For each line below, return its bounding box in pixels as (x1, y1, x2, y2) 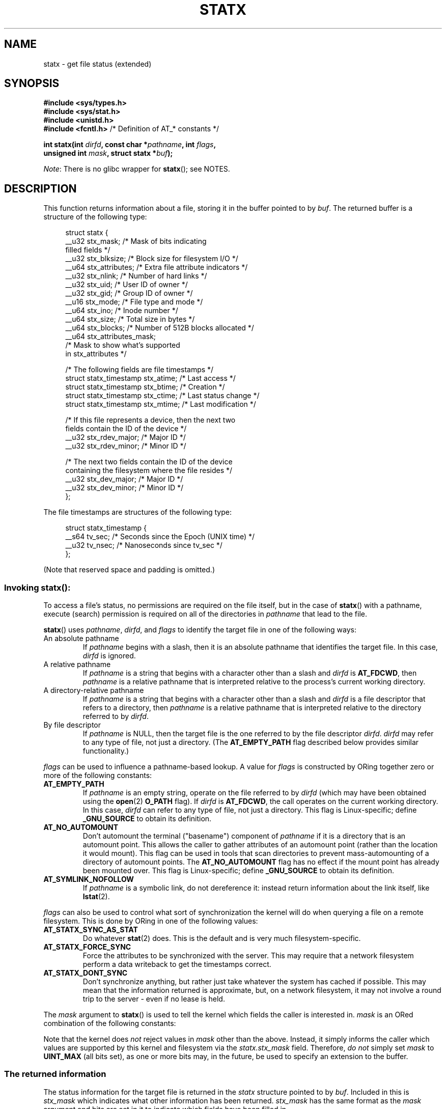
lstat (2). (82, 892, 110, 901)
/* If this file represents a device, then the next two (65, 415, 236, 425)
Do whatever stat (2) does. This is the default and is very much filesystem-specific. (82, 934, 361, 943)
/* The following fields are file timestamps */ (65, 365, 214, 374)
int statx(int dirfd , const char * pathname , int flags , (43, 140, 216, 149)
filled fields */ (65, 245, 110, 255)
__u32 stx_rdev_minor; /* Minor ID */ (65, 441, 186, 451)
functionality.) (82, 746, 129, 756)
